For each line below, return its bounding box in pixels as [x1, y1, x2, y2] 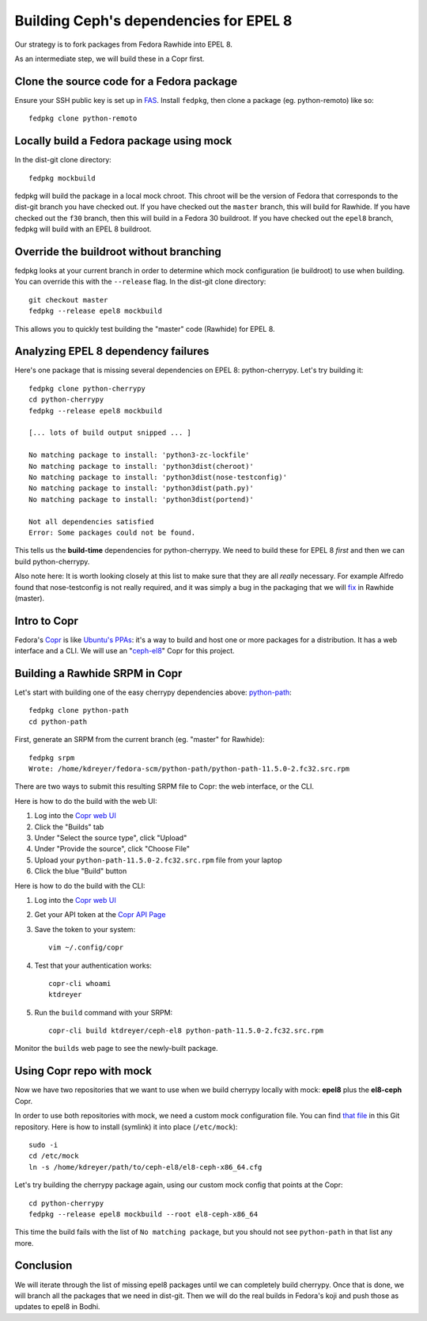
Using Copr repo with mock [14, 1064, 152, 1078]
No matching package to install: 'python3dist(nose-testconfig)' [28, 472, 288, 482]
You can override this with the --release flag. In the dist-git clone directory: [14, 277, 266, 287]
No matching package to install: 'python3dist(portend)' [28, 495, 255, 504]
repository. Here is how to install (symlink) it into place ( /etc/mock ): [14, 1121, 238, 1132]
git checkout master [28, 295, 108, 304]
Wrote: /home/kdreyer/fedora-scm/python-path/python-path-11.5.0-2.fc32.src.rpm [28, 764, 350, 774]
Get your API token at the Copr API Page [34, 910, 166, 919]
